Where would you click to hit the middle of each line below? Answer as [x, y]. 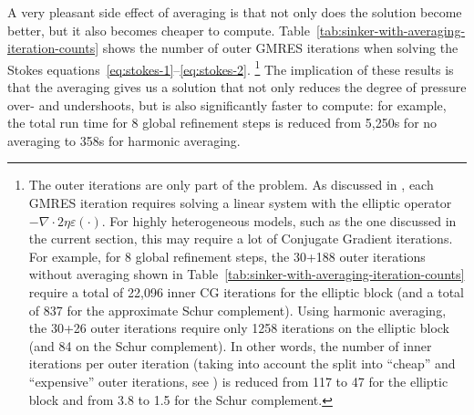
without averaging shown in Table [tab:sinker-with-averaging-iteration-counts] [247, 274]
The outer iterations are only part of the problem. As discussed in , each [231, 185]
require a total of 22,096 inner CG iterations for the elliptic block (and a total [246, 291]
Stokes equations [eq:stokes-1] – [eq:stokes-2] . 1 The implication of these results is [231, 67]
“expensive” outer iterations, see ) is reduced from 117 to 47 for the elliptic [238, 381]
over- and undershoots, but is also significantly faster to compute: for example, [227, 104]
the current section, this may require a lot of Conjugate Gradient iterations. [241, 239]
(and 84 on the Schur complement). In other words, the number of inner [230, 345]
